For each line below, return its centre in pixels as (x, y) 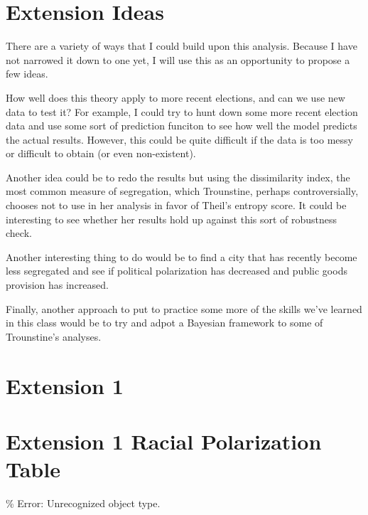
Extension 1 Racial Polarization (164, 441)
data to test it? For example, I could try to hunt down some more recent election (182, 111)
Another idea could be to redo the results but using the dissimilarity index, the (178, 177)
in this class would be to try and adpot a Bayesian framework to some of (164, 323)
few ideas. (27, 74)
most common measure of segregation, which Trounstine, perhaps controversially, (182, 191)
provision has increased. (57, 285)
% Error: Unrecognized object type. (83, 503)
